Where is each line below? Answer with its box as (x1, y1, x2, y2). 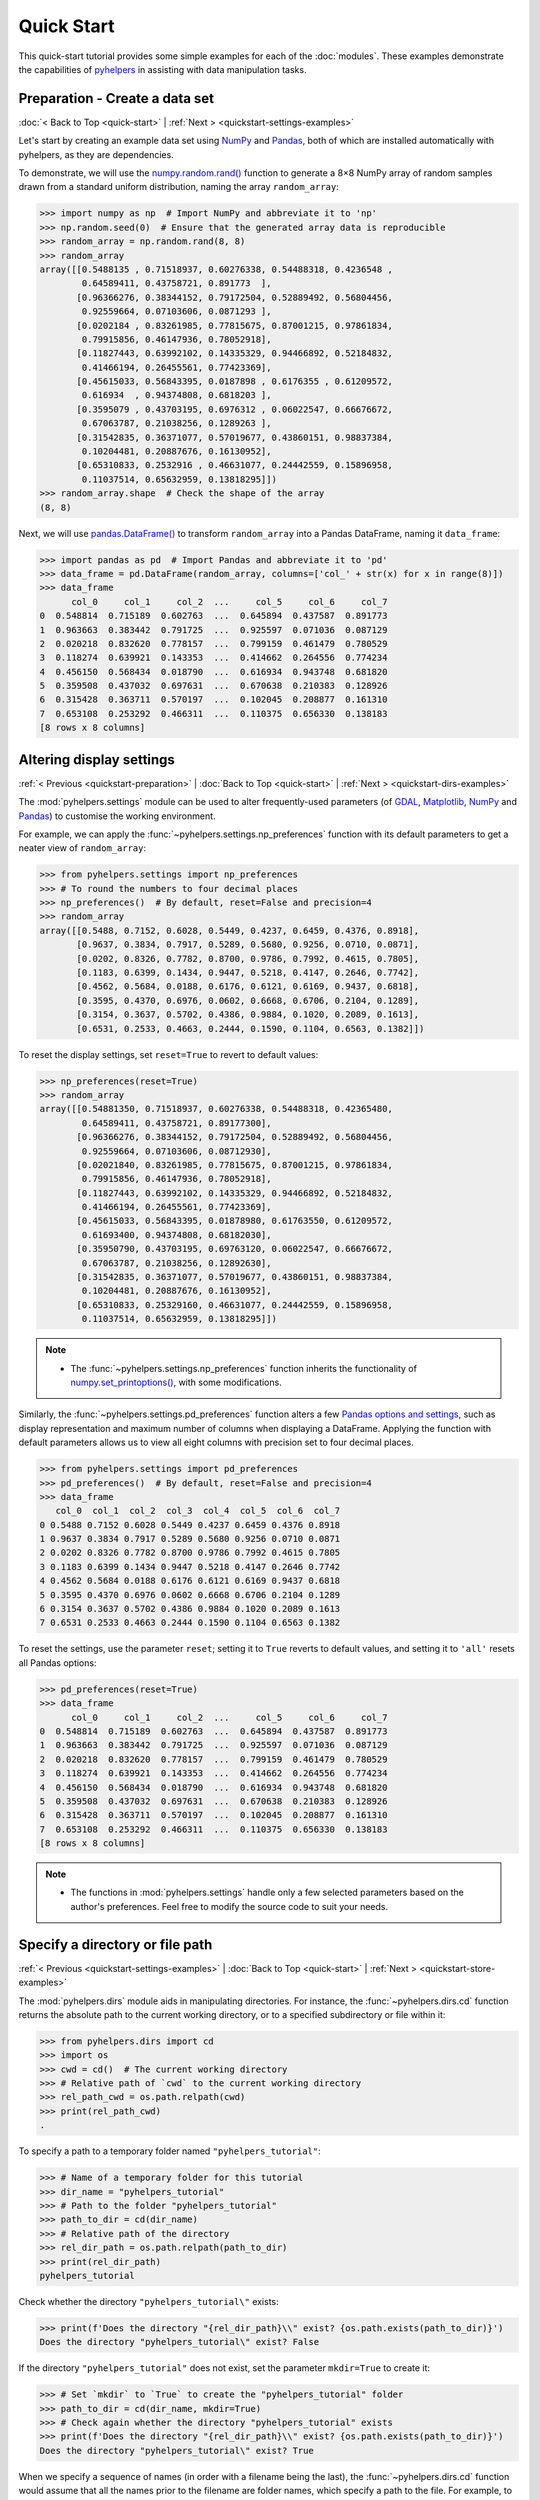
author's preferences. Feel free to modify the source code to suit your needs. (70, 1900, 389, 1912)
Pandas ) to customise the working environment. (18, 810, 216, 822)
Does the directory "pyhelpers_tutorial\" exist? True (39, 2445, 314, 2456)
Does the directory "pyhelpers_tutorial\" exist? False (39, 2336, 320, 2348)
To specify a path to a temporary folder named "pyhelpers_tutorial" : (18, 2145, 321, 2157)
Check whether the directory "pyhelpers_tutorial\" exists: (18, 2295, 279, 2307)
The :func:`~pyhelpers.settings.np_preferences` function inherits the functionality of (70, 1362, 417, 1374)
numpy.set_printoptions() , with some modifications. (70, 1376, 282, 1388)
